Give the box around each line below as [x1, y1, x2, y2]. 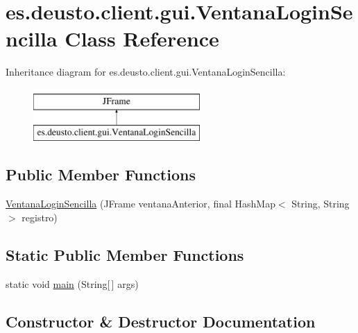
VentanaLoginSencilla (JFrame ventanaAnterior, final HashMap [6, 196, 275, 211]
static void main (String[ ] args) [6, 276, 139, 291]
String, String [291, 196, 350, 211]
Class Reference [65, 24, 219, 53]
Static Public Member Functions [6, 244, 244, 265]
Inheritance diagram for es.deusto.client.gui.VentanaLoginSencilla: [6, 65, 286, 79]
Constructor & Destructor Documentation [6, 310, 316, 332]
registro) [22, 210, 58, 224]
